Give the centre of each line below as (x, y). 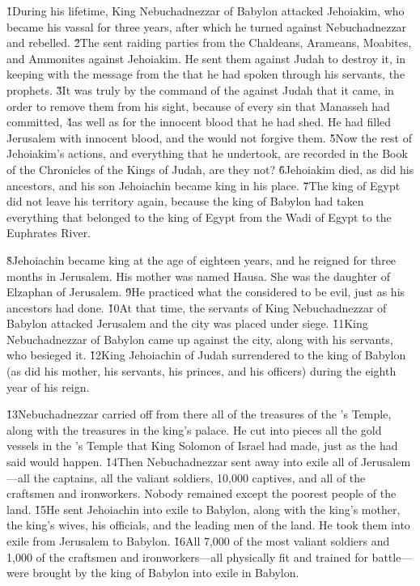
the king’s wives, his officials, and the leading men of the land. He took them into (208, 525)
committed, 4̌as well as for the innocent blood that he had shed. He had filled (199, 122)
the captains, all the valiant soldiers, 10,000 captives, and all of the (199, 477)
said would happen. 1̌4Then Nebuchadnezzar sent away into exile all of (182, 462)
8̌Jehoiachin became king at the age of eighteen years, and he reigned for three (202, 259)
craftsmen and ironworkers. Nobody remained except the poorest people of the (202, 493)
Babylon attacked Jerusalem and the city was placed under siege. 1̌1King (187, 323)
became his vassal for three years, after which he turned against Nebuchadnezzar (207, 26)
